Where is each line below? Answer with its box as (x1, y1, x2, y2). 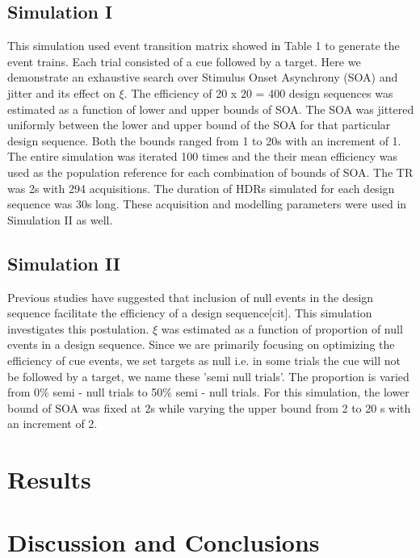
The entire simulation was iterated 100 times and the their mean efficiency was (7, 148, 397, 165)
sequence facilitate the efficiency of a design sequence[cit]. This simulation (7, 304, 372, 321)
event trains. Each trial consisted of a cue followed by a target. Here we (7, 52, 361, 69)
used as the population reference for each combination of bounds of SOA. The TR (7, 163, 414, 180)
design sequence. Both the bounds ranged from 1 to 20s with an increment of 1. (7, 132, 401, 149)
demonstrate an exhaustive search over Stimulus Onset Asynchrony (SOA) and (7, 69, 398, 86)
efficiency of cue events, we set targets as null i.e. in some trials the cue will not (7, 351, 401, 368)
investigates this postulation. (7, 320, 149, 337)
